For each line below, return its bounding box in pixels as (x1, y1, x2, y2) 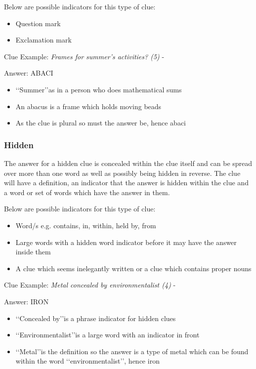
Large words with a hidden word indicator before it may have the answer (15, 237, 237, 247)
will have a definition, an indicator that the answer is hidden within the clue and (4, 177, 249, 188)
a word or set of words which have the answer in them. (4, 187, 170, 197)
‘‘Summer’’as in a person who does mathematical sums (15, 84, 182, 94)
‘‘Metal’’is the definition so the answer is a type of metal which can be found (15, 346, 249, 356)
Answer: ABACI (4, 68, 53, 78)
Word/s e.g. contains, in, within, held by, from (15, 220, 156, 230)
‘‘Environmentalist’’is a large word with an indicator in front (15, 329, 200, 340)
